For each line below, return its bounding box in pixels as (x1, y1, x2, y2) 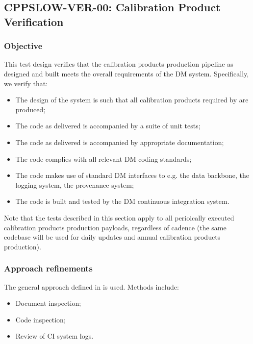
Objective (4, 40, 43, 52)
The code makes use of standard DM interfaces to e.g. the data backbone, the (15, 170, 249, 180)
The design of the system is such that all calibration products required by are (15, 95, 249, 105)
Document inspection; (15, 298, 81, 308)
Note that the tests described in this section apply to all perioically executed (4, 212, 234, 222)
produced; (15, 104, 46, 114)
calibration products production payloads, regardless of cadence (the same (4, 222, 227, 232)
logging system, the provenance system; (15, 179, 134, 190)
